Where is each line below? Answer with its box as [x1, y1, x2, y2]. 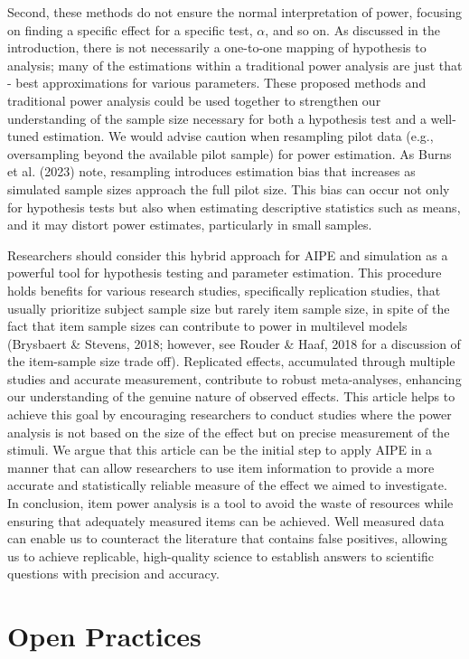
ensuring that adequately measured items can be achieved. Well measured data [7, 511, 445, 530]
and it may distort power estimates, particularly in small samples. [7, 215, 372, 234]
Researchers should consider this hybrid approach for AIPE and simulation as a [7, 245, 448, 264]
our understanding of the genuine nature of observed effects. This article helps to [7, 387, 455, 406]
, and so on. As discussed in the [265, 20, 440, 39]
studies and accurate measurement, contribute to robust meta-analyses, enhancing [7, 369, 462, 388]
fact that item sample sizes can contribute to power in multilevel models [7, 316, 408, 335]
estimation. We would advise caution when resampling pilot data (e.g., [42, 127, 434, 146]
